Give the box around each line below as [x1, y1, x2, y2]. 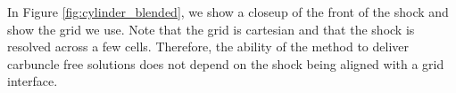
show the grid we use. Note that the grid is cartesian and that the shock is [7, 19, 415, 38]
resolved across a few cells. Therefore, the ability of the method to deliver [7, 37, 410, 56]
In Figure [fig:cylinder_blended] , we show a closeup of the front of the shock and [7, 3, 449, 20]
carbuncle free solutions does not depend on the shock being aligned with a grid [7, 54, 444, 73]
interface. [7, 72, 58, 90]
